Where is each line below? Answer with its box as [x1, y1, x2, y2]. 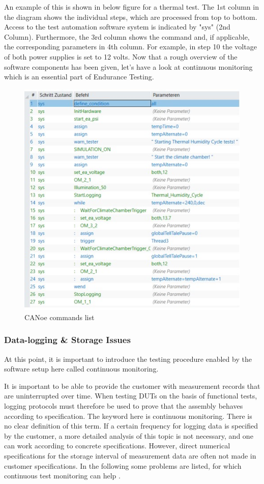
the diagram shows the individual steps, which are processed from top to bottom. [4, 11, 257, 22]
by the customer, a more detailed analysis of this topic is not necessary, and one [4, 430, 253, 441]
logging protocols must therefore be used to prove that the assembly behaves [4, 400, 243, 411]
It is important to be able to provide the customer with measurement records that [4, 380, 260, 391]
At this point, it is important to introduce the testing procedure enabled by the [4, 353, 252, 364]
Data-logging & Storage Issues [4, 333, 131, 346]
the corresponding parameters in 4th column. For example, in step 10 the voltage [4, 41, 257, 52]
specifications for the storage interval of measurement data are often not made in [4, 450, 256, 461]
